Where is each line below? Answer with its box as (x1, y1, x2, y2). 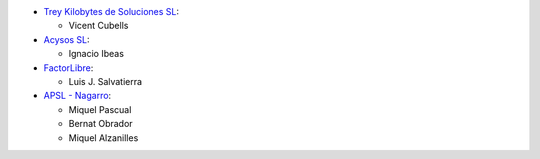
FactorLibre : (43, 61, 94, 74)
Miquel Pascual (68, 103, 132, 115)
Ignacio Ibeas (68, 48, 125, 60)
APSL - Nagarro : (43, 90, 112, 102)
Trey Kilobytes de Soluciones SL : (43, 6, 180, 17)
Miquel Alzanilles (68, 131, 139, 144)
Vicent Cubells (68, 20, 129, 32)
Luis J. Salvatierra (68, 75, 143, 87)
